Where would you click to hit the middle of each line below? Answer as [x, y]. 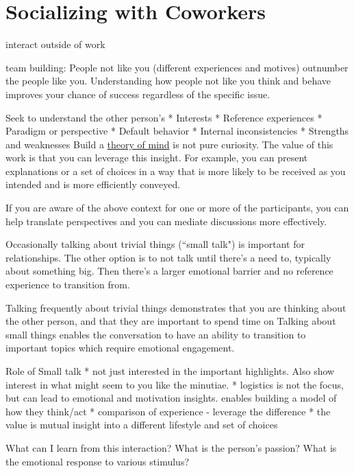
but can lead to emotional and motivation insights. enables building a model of [171, 398]
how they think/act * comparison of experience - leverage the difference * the [168, 411]
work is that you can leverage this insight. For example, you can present [157, 158]
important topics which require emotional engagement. [120, 348]
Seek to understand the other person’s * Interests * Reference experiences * [164, 117]
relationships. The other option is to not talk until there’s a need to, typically [168, 257]
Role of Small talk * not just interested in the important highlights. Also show [170, 371]
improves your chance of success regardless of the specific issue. [138, 94]
